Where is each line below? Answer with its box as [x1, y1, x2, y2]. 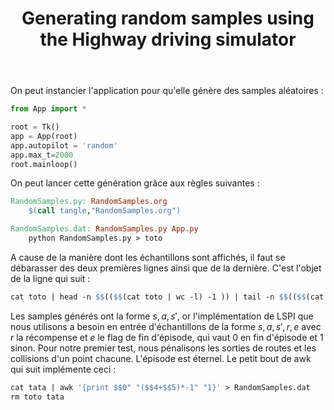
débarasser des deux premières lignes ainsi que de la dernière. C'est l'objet [10, 262, 322, 274]
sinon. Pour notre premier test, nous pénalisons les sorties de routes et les [10, 342, 317, 354]
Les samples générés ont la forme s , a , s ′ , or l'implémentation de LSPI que [10, 310, 314, 322]
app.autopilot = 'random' [10, 140, 118, 151]
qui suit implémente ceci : [10, 363, 117, 375]
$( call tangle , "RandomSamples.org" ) [28, 206, 182, 216]
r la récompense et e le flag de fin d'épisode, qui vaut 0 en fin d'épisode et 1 [10, 331, 324, 343]
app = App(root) [10, 131, 78, 141]
